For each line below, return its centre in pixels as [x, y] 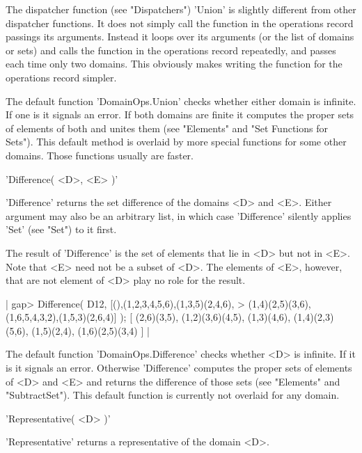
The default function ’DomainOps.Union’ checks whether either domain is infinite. [181, 101]
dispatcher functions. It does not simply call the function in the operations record [180, 23]
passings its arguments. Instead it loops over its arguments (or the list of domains [180, 37]
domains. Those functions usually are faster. [100, 155]
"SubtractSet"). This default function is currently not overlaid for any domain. [173, 395]
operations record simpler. [61, 77]
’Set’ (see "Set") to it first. [61, 229]
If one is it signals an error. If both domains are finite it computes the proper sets [180, 114]
